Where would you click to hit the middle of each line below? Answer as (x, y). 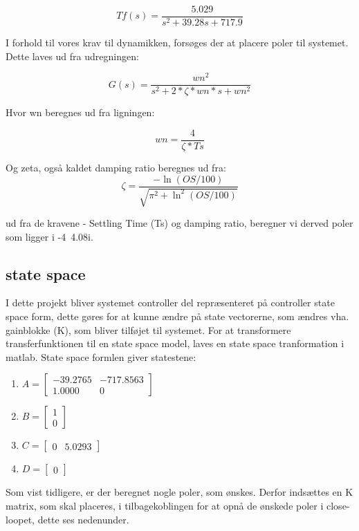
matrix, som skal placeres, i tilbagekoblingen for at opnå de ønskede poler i (165, 506)
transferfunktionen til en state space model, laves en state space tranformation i (175, 343)
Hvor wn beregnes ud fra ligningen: (80, 112)
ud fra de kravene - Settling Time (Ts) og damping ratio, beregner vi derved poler (179, 223)
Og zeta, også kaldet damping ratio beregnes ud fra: (116, 168)
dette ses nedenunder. (83, 519)
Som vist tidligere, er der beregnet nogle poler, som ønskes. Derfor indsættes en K (179, 492)
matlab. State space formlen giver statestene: (101, 356)
